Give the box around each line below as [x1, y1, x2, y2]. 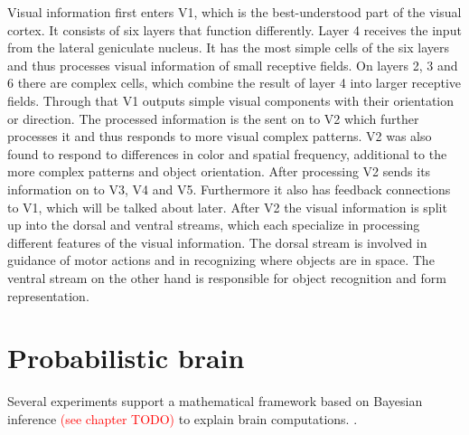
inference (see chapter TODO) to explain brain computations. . [7, 409, 358, 428]
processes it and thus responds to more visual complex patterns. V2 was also [7, 127, 432, 146]
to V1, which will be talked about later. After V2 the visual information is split [7, 197, 447, 216]
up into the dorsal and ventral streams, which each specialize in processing [7, 215, 420, 234]
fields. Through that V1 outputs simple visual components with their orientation [7, 90, 455, 109]
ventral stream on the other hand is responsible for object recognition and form [7, 268, 446, 287]
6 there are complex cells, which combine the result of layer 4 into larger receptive [7, 73, 462, 92]
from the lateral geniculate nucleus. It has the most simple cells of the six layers [7, 38, 450, 57]
